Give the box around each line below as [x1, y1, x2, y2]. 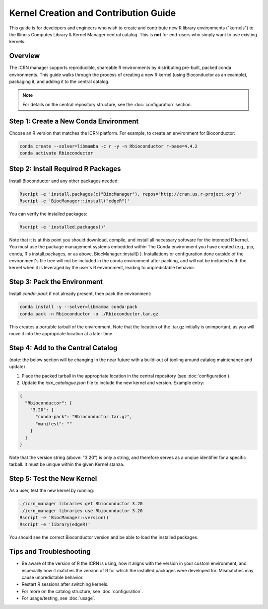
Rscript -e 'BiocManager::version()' [19, 515, 112, 520]
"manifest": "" [35, 421, 72, 427]
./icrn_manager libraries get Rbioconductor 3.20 [19, 501, 143, 507]
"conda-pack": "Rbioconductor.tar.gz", [35, 414, 133, 420]
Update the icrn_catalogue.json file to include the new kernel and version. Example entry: [21, 380, 204, 386]
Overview [9, 52, 40, 60]
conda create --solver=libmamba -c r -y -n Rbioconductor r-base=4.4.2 [19, 143, 198, 149]
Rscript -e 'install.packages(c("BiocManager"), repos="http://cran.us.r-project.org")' [19, 191, 243, 197]
